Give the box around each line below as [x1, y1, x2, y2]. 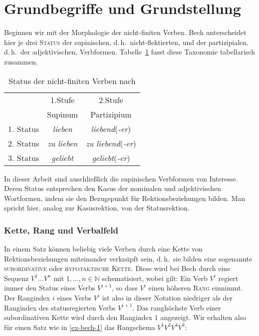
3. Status [8, 151, 39, 163]
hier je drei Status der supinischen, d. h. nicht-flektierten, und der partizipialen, [4, 36, 249, 47]
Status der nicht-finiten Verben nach [8, 74, 136, 86]
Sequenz [4, 272, 29, 283]
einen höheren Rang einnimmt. [148, 282, 243, 293]
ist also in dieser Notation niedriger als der [102, 292, 233, 303]
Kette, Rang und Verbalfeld [4, 223, 118, 236]
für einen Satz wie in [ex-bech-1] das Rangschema [4, 321, 155, 332]
